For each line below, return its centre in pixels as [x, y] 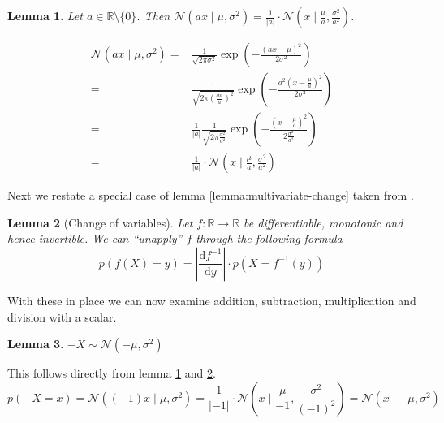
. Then [153, 15]
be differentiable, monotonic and [323, 222]
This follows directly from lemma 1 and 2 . [112, 373]
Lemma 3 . [36, 344]
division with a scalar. [62, 316]
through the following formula [269, 238]
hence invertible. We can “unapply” [95, 238]
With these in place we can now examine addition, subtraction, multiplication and [212, 300]
